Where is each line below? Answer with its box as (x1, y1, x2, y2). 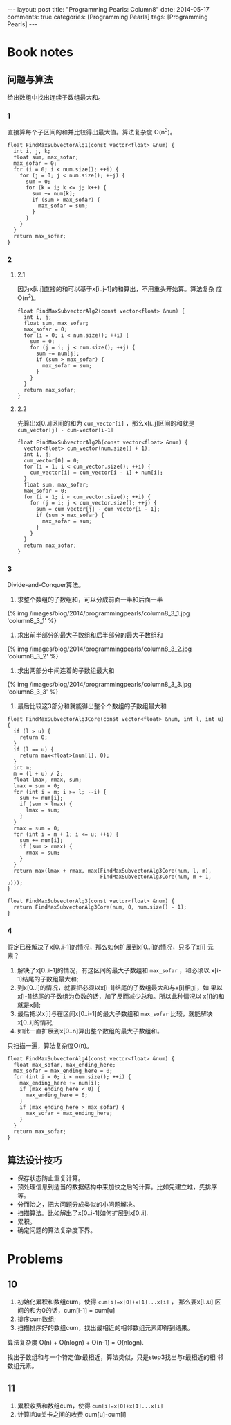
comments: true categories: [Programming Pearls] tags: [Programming (7, 12, 208, 21)
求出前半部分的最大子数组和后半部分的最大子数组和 (17, 631, 163, 639)
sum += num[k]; (32, 190, 76, 197)
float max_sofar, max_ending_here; (13, 1061, 116, 1068)
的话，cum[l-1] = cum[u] (45, 1306, 115, 1315)
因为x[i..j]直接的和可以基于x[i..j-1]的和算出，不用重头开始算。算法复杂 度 (17, 285, 223, 293)
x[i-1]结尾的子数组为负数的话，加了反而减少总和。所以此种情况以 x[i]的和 (17, 992, 225, 1000)
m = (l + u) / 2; (13, 771, 64, 778)
